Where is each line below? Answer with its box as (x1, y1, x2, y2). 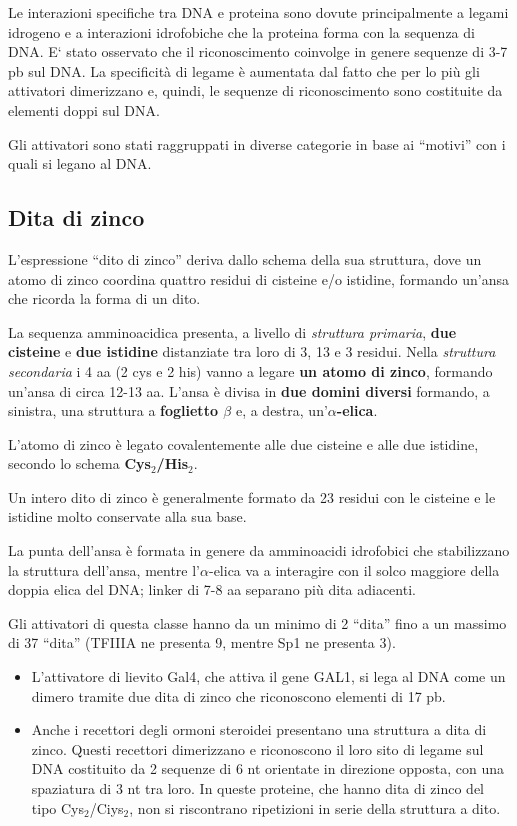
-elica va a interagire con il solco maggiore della (208, 559, 500, 580)
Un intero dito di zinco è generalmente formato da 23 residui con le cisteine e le (8, 486, 496, 507)
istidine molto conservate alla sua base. (8, 506, 247, 527)
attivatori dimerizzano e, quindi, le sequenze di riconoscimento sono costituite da (8, 80, 503, 101)
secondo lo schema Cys (8, 453, 151, 474)
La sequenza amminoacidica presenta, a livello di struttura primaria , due (8, 321, 457, 342)
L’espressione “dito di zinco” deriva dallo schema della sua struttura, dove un (8, 248, 482, 269)
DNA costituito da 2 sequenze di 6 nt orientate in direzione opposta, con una (31, 758, 505, 779)
